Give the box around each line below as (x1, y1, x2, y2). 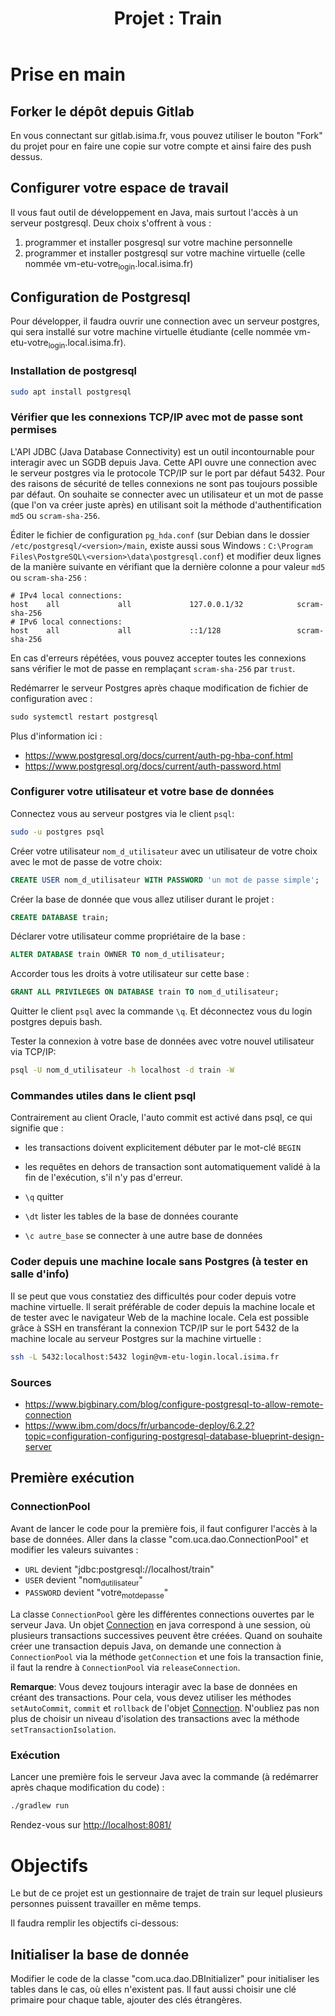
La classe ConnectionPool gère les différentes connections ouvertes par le (10, 1608, 315, 1621)
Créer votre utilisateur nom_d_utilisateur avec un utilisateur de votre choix (10, 845, 318, 857)
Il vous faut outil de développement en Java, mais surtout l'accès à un (10, 206, 299, 218)
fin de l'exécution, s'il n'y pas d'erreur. (24, 1172, 183, 1184)
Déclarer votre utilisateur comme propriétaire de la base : (10, 930, 246, 942)
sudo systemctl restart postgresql (10, 712, 159, 722)
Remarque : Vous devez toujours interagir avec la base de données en (10, 1681, 298, 1693)
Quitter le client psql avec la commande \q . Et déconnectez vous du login (10, 1005, 313, 1017)
